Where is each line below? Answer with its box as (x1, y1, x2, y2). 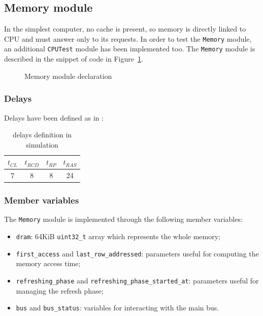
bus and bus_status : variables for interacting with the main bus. (16, 302, 219, 313)
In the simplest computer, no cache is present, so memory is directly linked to (4, 23, 246, 34)
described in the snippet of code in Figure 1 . (4, 53, 143, 64)
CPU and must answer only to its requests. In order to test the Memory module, (4, 33, 252, 44)
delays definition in (13, 129, 72, 140)
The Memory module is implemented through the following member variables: (4, 214, 243, 224)
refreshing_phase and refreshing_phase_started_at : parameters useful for (16, 275, 259, 286)
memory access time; (16, 258, 81, 269)
